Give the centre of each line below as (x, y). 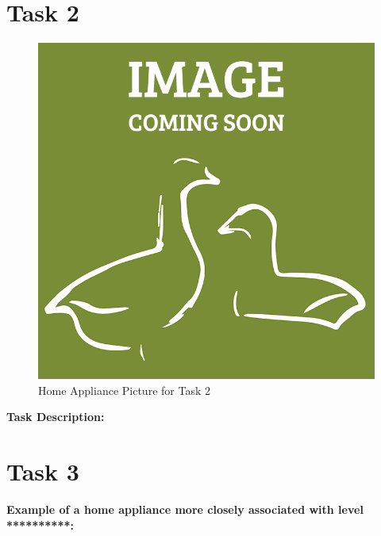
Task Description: (56, 417)
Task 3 (43, 471)
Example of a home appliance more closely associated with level (185, 509)
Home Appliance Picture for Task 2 (124, 390)
